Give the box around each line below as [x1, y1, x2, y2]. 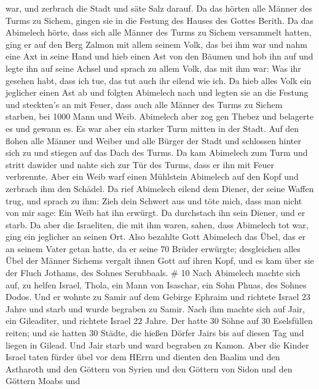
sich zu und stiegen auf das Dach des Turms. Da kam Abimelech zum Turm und [6, 146, 308, 159]
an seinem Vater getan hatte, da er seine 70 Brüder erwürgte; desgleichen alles [6, 242, 301, 255]
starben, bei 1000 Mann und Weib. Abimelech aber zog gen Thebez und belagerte [6, 110, 314, 123]
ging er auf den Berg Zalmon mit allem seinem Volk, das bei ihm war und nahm [6, 37, 307, 50]
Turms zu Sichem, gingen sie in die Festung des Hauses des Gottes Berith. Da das [6, 13, 314, 26]
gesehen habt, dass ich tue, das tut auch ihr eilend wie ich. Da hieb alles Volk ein [6, 74, 312, 87]
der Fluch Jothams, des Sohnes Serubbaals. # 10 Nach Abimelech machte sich [6, 266, 301, 279]
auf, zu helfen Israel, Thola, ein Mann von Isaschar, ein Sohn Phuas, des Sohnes [6, 278, 307, 291]
